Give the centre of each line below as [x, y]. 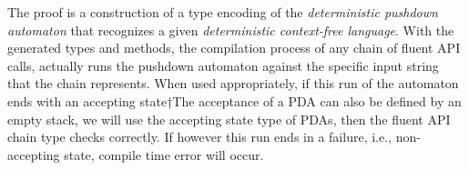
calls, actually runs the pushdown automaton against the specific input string [223, 65]
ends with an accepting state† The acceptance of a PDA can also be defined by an [234, 100]
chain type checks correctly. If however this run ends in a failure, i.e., [199, 137]
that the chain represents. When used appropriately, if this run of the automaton [233, 83]
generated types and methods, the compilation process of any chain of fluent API [234, 48]
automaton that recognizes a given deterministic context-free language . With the [231, 30]
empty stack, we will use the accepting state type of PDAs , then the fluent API [229, 119]
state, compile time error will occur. [164, 154]
